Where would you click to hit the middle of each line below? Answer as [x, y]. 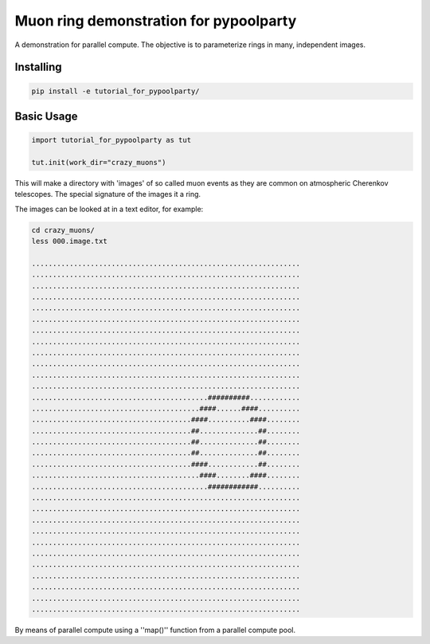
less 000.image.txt [69, 241]
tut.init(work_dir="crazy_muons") [99, 162]
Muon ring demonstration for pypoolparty [156, 21]
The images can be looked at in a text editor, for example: [109, 209]
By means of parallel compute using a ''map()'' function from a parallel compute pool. [155, 630]
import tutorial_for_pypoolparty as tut [111, 140]
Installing [39, 67]
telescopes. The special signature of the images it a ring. [108, 194]
